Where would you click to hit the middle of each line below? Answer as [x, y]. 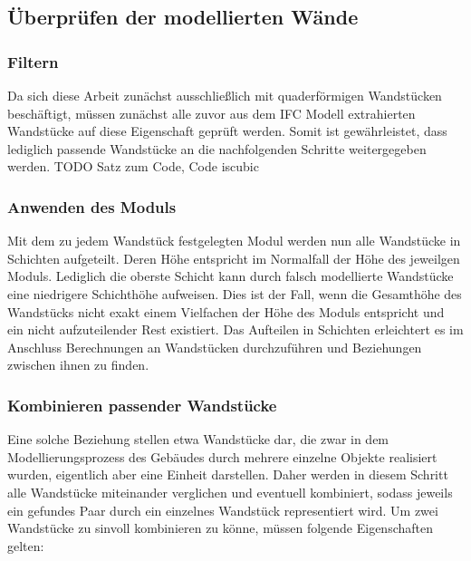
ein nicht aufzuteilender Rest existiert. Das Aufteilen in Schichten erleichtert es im [235, 329]
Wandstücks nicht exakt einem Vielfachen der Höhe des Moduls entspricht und [226, 311]
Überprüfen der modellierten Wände [183, 17]
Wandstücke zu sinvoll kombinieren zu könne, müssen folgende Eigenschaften [221, 528]
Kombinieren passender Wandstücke [142, 405]
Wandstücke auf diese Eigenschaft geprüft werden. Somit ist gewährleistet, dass [227, 131]
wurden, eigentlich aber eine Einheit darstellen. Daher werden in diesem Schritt [228, 474]
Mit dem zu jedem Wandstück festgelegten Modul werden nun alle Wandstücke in [234, 241]
